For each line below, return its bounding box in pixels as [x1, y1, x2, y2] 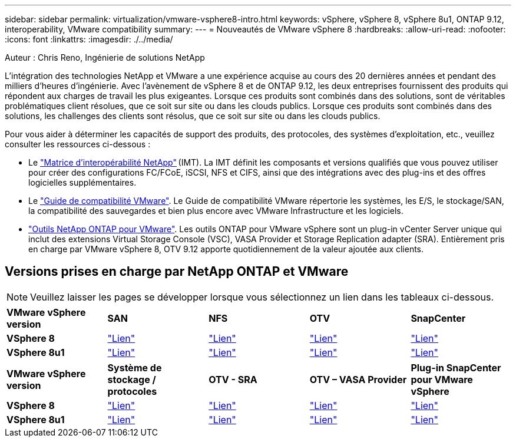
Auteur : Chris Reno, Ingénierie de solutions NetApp [5, 52, 205, 62]
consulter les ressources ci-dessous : [5, 139, 151, 149]
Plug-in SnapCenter [411, 361, 501, 374]
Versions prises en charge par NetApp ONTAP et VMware [5, 264, 349, 279]
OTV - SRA [209, 373, 257, 385]
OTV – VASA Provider [309, 373, 407, 385]
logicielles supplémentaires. [28, 177, 137, 187]
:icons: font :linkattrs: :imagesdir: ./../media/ [5, 34, 173, 44]
